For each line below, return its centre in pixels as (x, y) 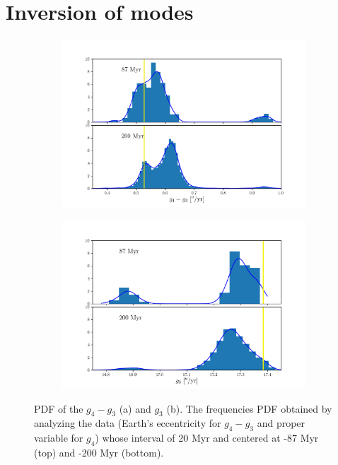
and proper (281, 423)
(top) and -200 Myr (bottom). (99, 453)
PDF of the (59, 408)
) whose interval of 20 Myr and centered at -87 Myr (207, 438)
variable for (59, 438)
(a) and (135, 408)
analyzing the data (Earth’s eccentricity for (128, 423)
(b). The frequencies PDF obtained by (249, 408)
